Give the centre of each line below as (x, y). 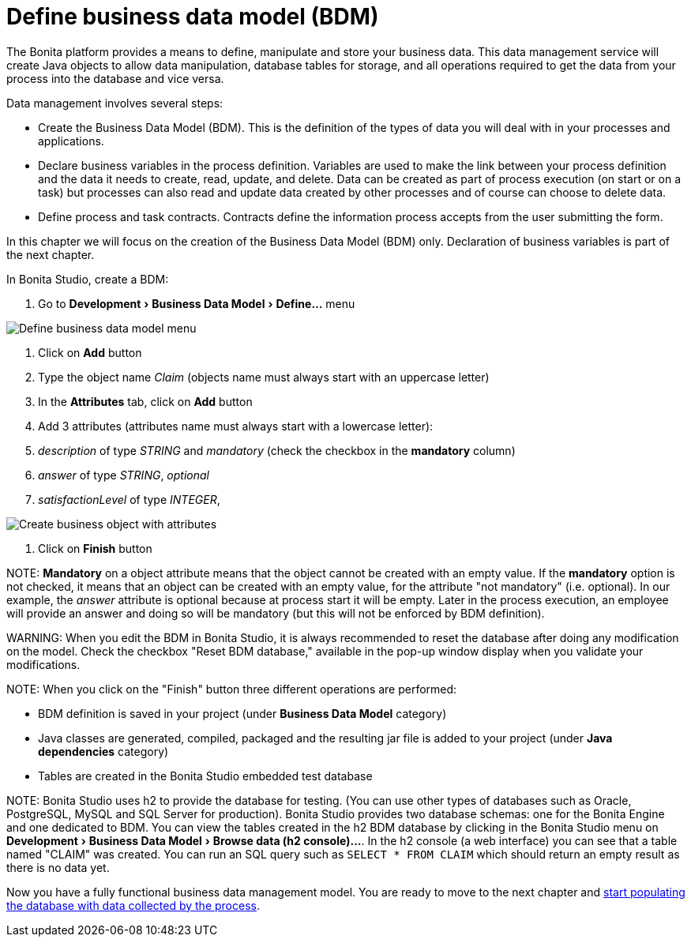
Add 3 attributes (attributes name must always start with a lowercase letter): (236, 426)
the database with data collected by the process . (133, 905)
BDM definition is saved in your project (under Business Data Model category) (242, 713)
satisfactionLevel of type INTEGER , (129, 499)
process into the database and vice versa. (115, 78)
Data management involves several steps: (115, 103)
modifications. (43, 664)
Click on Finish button (95, 548)
